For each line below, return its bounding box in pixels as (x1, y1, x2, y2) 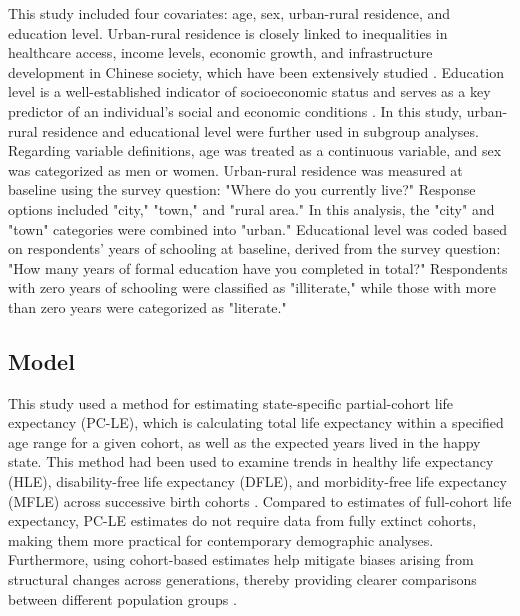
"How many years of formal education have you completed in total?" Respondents (8, 257, 508, 278)
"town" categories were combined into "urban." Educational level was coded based (8, 218, 508, 239)
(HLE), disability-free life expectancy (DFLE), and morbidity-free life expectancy (8, 471, 507, 492)
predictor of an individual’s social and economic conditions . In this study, (8, 100, 462, 121)
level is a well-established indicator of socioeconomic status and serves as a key (8, 81, 491, 102)
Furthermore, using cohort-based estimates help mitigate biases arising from (8, 549, 474, 570)
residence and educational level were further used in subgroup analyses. (42, 120, 479, 141)
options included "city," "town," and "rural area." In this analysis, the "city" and (8, 198, 495, 219)
